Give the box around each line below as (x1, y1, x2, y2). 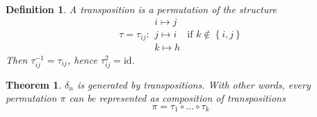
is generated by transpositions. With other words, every (76, 77, 311, 91)
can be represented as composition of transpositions (69, 91, 286, 105)
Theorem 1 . (6, 77, 62, 91)
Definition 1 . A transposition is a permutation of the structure (6, 2, 277, 16)
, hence (67, 52, 97, 66)
